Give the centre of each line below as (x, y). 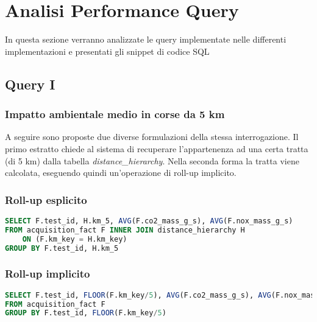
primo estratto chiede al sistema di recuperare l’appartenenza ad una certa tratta (157, 148)
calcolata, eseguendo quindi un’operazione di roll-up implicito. (121, 173)
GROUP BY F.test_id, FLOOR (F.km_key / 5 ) (86, 313)
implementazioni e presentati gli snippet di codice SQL (107, 51)
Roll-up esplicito (46, 199)
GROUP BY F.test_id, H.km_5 (62, 248)
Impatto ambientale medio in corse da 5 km (115, 114)
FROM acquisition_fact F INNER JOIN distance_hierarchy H (125, 230)
